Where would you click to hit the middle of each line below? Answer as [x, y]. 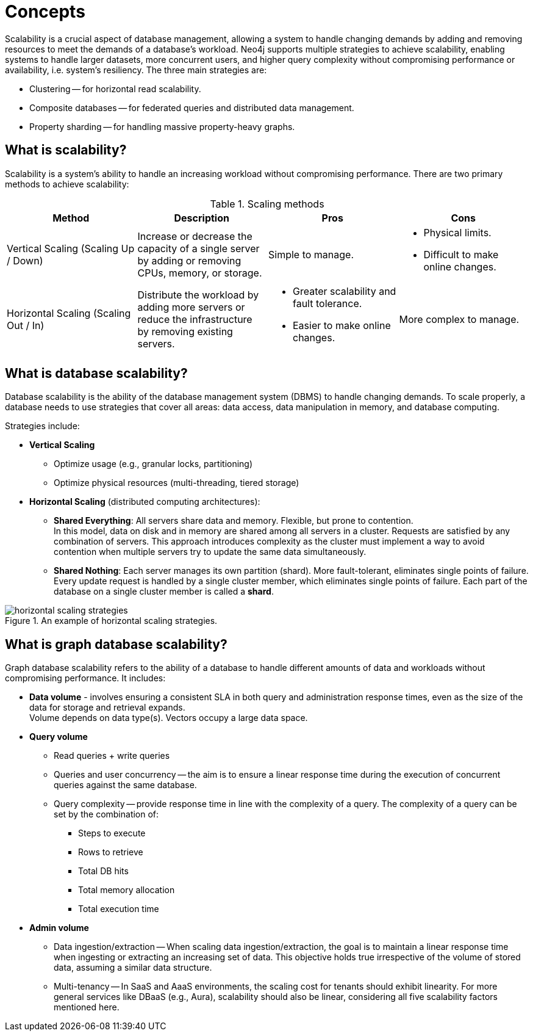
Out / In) [26, 325]
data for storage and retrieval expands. [107, 708]
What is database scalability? [96, 374]
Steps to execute [112, 833]
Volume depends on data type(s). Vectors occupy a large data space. [169, 718]
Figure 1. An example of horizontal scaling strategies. [111, 621]
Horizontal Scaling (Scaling [69, 313]
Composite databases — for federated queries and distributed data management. [192, 107]
